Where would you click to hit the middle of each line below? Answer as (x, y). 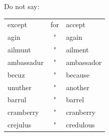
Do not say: (22, 6)
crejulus (19, 125)
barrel (75, 99)
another (77, 87)
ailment (77, 50)
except (17, 24)
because (78, 74)
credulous (80, 125)
